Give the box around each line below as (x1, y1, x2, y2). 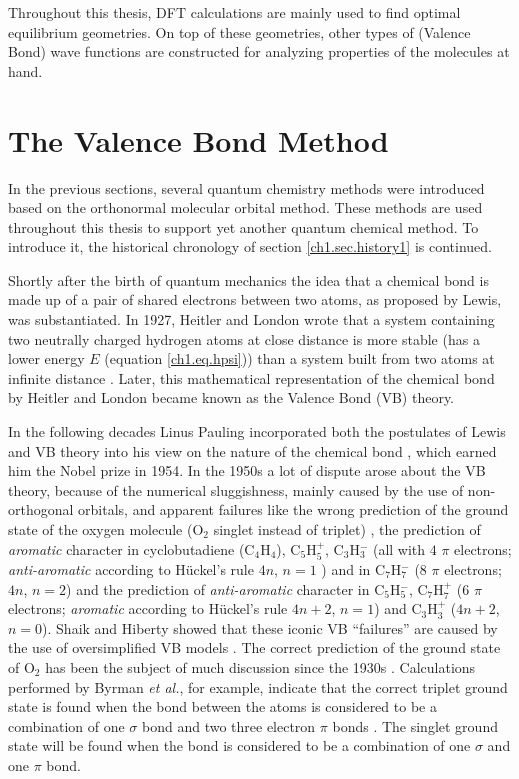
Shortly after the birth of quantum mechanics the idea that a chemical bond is (8, 269, 489, 290)
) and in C (321, 559, 386, 580)
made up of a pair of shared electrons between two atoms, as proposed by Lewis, (8, 289, 502, 310)
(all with (372, 538, 426, 559)
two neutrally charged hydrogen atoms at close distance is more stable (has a (8, 328, 480, 349)
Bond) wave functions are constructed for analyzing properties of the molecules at (8, 41, 510, 62)
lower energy (8, 348, 85, 369)
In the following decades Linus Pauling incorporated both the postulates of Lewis (8, 421, 506, 442)
